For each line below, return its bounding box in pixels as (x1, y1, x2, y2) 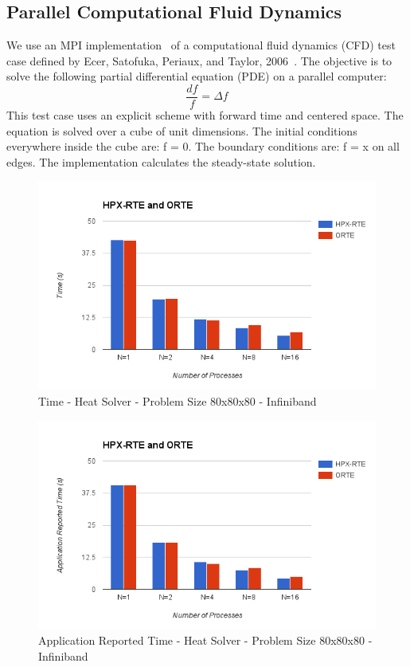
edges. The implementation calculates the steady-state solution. (6, 153, 316, 170)
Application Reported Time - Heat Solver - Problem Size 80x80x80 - (38, 632, 373, 649)
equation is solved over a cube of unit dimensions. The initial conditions (6, 122, 357, 139)
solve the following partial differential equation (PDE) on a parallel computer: (6, 68, 387, 84)
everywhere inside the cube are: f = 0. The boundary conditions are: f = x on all (6, 138, 400, 155)
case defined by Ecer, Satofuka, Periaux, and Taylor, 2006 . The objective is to (6, 52, 392, 69)
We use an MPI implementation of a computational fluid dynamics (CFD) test (6, 37, 396, 53)
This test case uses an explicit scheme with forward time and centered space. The (6, 107, 404, 124)
